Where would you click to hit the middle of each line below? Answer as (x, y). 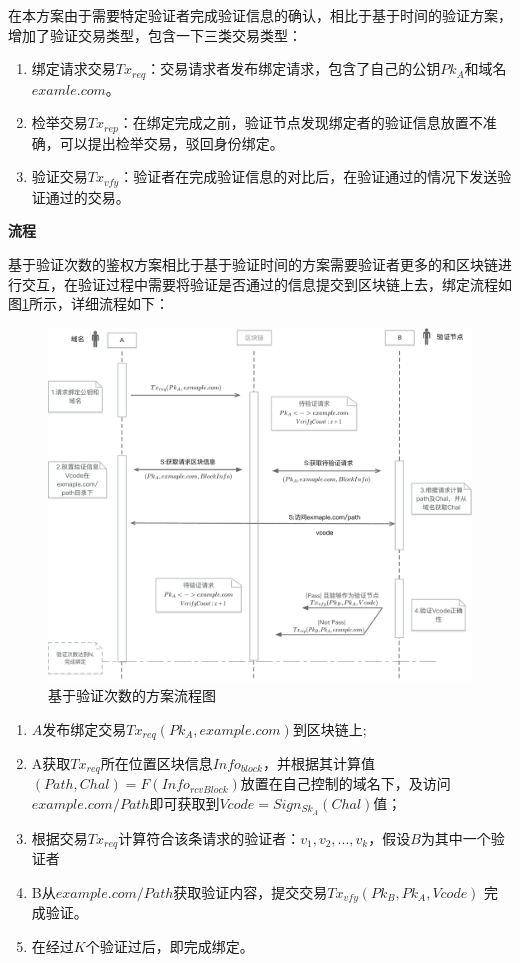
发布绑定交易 (84, 728)
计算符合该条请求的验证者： (209, 837)
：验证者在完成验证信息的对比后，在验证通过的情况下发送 (308, 176)
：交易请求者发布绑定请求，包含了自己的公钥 (293, 68)
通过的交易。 (87, 196)
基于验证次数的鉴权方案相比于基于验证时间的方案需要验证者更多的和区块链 (253, 263)
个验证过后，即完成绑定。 (169, 945)
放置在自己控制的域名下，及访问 (345, 783)
